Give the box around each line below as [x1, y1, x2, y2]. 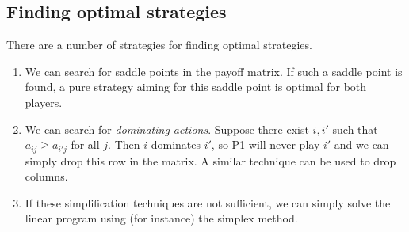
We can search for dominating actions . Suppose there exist [25, 120, 309, 137]
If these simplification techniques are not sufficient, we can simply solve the [25, 194, 391, 211]
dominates [151, 136, 201, 153]
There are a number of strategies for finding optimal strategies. [6, 36, 312, 53]
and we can [334, 136, 389, 153]
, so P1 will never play [211, 136, 320, 153]
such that [332, 120, 378, 137]
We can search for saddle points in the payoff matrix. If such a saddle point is [25, 63, 403, 79]
